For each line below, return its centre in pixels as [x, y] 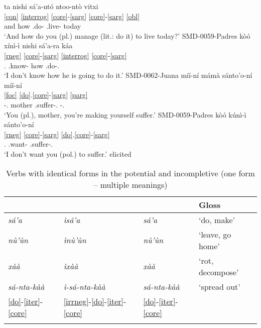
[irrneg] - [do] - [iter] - [95, 301]
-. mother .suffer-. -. [34, 104]
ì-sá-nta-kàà [84, 286]
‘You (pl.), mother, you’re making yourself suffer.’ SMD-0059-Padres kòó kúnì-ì [125, 114]
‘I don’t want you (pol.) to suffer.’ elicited [68, 153]
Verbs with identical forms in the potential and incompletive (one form [130, 173]
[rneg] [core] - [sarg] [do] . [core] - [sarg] [57, 134]
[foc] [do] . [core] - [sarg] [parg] [46, 95]
